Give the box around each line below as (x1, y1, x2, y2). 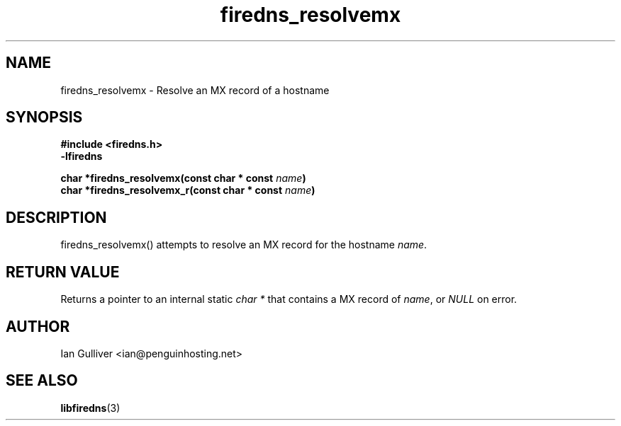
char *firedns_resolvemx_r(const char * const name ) (60, 184, 315, 197)
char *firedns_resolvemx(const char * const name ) (60, 172, 306, 185)
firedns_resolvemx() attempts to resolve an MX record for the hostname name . (60, 238, 427, 251)
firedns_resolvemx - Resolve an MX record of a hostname (60, 84, 330, 96)
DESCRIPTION (6, 208, 107, 226)
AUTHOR (6, 317, 70, 335)
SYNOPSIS (6, 108, 83, 127)
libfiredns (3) (60, 401, 121, 414)
